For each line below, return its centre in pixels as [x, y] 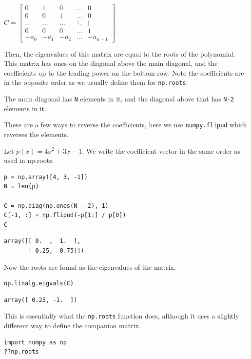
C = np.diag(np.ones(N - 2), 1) [56, 206]
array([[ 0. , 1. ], [42, 241]
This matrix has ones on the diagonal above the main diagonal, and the [111, 63]
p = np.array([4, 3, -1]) [46, 177]
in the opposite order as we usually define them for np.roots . [96, 82]
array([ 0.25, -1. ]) [41, 300]
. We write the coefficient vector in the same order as [161, 150]
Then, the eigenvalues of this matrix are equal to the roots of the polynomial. [120, 53]
